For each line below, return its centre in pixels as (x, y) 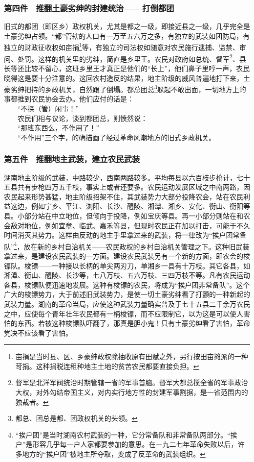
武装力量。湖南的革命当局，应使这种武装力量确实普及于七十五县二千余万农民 (127, 304)
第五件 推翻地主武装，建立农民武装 (72, 159)
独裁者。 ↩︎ (32, 401)
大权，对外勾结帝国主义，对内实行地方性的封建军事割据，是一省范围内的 (132, 392)
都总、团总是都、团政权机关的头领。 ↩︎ (76, 418)
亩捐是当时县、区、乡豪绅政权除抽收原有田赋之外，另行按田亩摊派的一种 (132, 356)
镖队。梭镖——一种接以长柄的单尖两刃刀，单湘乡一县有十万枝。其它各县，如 (127, 265)
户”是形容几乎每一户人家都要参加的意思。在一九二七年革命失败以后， (127, 444)
